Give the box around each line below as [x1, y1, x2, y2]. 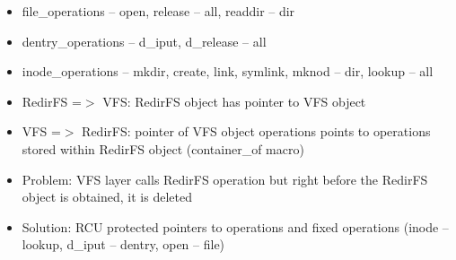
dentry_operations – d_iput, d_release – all [22, 31, 267, 50]
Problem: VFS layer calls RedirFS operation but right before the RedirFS [22, 169, 428, 188]
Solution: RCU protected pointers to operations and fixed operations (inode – [22, 217, 449, 236]
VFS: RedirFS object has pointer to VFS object [102, 91, 366, 110]
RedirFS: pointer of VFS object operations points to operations [82, 122, 431, 141]
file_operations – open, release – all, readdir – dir [22, 2, 295, 20]
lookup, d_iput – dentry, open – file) [22, 235, 225, 254]
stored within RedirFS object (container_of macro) [22, 139, 304, 158]
